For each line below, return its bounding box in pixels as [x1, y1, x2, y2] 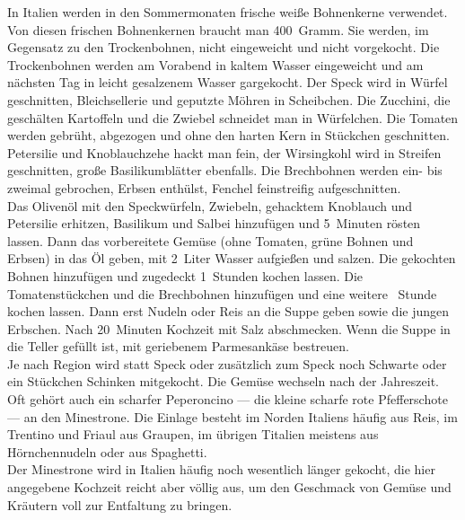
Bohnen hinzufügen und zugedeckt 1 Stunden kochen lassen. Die [7, 266, 364, 285]
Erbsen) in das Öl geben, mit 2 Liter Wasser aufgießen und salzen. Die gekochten [7, 249, 456, 268]
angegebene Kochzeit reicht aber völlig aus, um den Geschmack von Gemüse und [7, 478, 452, 497]
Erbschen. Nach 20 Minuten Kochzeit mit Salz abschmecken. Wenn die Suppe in [7, 319, 451, 338]
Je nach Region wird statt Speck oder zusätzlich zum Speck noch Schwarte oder [7, 354, 447, 373]
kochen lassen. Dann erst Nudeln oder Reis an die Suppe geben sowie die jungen [7, 302, 450, 321]
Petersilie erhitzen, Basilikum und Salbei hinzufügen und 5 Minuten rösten [7, 214, 421, 233]
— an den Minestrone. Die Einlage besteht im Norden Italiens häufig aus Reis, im [7, 407, 458, 426]
